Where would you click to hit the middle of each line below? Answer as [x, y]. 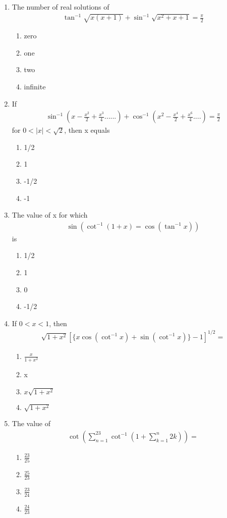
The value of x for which [50, 215]
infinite [35, 87]
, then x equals [87, 130]
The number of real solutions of [61, 7]
